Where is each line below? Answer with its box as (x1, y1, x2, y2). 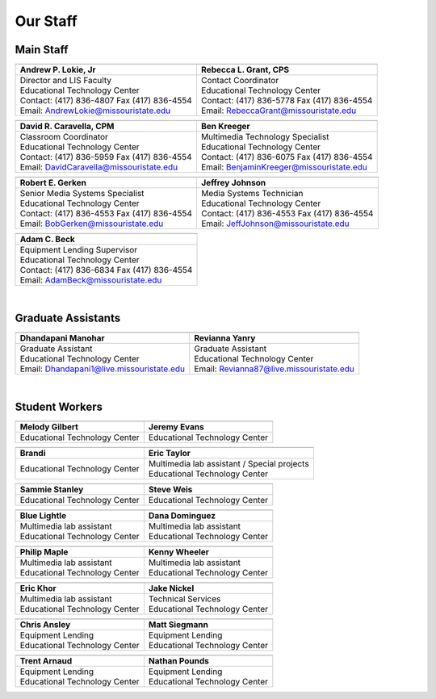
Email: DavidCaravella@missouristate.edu (19, 161, 178, 173)
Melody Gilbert (19, 421, 78, 432)
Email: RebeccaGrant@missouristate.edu (200, 105, 357, 116)
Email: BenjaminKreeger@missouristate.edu (200, 161, 367, 173)
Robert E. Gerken (19, 178, 87, 189)
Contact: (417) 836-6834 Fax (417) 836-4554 (19, 265, 193, 276)
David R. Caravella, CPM (19, 121, 115, 132)
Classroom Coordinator (19, 132, 109, 143)
